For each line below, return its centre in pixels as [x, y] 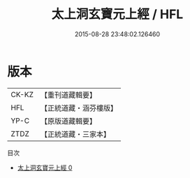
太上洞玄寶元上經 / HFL [117, 14]
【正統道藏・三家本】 [75, 134]
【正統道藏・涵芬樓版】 [79, 107]
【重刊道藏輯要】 [68, 95]
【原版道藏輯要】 [68, 121]
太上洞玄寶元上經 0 [45, 168]
